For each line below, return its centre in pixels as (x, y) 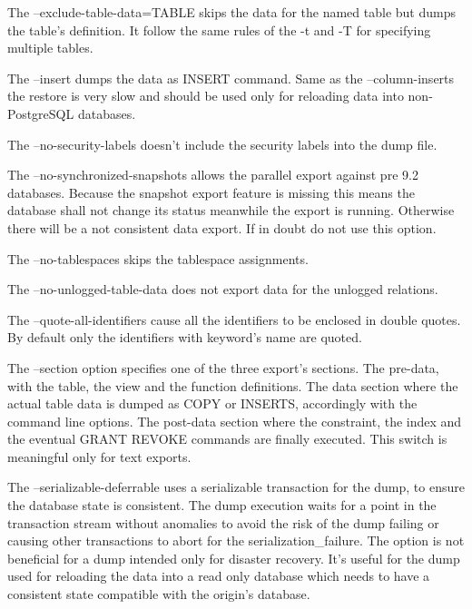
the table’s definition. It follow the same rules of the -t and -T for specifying (219, 29)
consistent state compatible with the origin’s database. (159, 594)
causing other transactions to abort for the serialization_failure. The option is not (236, 540)
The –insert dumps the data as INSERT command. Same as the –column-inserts (231, 78)
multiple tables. (50, 48)
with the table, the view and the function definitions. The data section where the (233, 385)
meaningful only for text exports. (99, 456)
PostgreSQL (41, 113)
